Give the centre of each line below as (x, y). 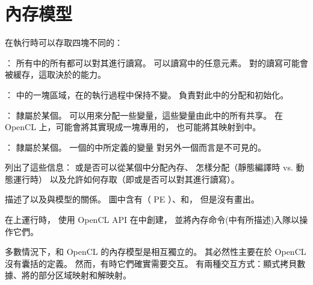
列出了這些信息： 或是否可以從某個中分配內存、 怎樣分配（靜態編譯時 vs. (149, 167)
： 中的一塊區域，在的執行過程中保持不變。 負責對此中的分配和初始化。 (147, 94)
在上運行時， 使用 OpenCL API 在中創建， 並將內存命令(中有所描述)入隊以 (152, 220)
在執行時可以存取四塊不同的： (64, 42)
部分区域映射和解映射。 (85, 275)
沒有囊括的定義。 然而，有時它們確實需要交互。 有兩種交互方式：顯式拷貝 (151, 263)
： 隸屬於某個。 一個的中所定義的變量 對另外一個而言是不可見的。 (135, 147)
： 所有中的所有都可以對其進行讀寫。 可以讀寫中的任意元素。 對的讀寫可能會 (156, 62)
